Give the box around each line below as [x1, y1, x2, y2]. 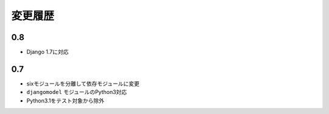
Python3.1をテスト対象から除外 [26, 97, 105, 104]
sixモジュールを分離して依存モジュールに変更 [26, 79, 140, 87]
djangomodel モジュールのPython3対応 [26, 89, 127, 96]
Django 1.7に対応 [26, 49, 69, 56]
